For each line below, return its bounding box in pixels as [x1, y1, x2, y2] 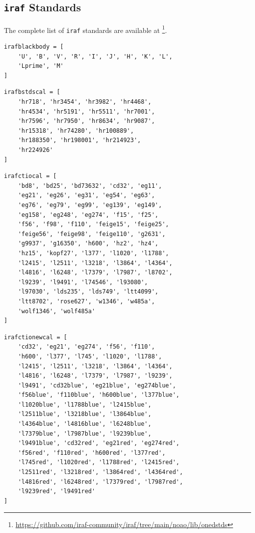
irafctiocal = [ [4, 173, 57, 180]
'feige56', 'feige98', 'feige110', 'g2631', [18, 230, 166, 237]
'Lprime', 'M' [18, 62, 64, 70]
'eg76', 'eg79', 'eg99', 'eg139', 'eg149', [18, 202, 162, 208]
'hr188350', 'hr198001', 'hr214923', [18, 137, 141, 144]
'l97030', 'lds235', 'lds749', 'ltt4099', [18, 288, 158, 296]
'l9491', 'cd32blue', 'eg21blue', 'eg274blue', [18, 382, 176, 389]
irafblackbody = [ [4, 43, 64, 51]
